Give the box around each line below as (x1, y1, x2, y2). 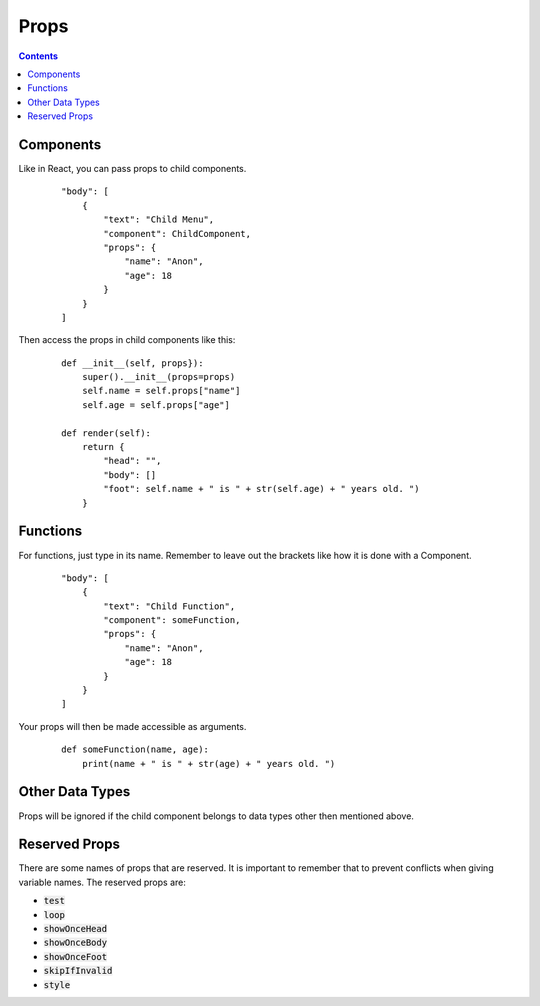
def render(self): (61, 427, 152, 439)
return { (81, 441, 125, 453)
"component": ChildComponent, (103, 228, 252, 239)
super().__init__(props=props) (81, 371, 236, 383)
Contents (18, 50, 59, 62)
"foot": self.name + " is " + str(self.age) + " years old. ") (103, 483, 420, 495)
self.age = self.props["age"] (81, 399, 230, 410)
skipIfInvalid (43, 965, 113, 977)
